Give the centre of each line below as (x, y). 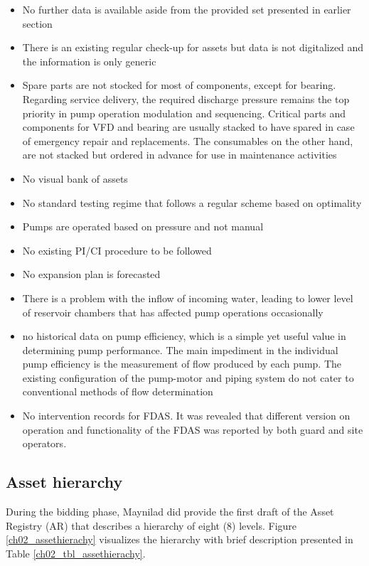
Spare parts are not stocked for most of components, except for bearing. (179, 85)
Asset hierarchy (64, 482)
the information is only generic (89, 61)
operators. (44, 443)
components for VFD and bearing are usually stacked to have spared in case (188, 127)
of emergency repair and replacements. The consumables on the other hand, (188, 140)
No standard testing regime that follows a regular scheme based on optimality (192, 202)
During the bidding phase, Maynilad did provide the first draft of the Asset (170, 512)
